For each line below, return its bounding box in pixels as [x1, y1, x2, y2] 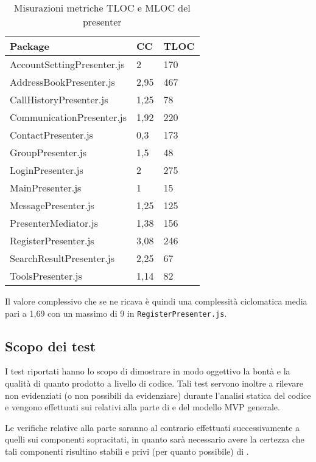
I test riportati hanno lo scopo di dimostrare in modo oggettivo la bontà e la [5, 365, 290, 378]
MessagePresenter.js [10, 198, 94, 212]
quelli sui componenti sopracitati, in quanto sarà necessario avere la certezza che [5, 433, 304, 446]
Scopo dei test [5, 336, 96, 355]
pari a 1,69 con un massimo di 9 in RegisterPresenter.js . [5, 306, 227, 319]
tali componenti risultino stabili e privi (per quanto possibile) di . [5, 445, 249, 458]
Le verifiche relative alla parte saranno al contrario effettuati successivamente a [5, 421, 300, 433]
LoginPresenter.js [10, 163, 83, 177]
